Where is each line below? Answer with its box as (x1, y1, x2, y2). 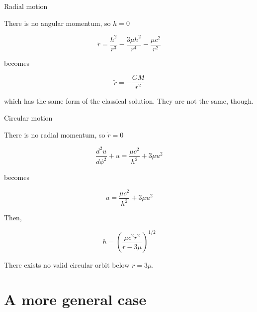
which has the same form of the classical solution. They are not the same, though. (4, 96, 254, 106)
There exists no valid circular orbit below (4, 260, 130, 270)
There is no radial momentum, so (4, 129, 105, 140)
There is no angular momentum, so (4, 17, 111, 28)
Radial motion (4, 1, 48, 11)
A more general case (4, 289, 147, 310)
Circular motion (4, 113, 53, 123)
